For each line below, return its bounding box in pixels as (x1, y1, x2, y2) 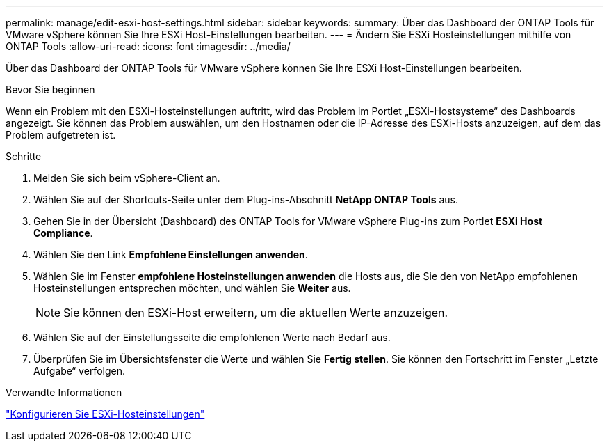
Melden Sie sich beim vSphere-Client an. (33, 172, 220, 184)
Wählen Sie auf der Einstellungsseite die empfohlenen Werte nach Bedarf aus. (33, 331, 391, 343)
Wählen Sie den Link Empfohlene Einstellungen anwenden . (33, 249, 308, 260)
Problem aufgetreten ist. (6, 129, 116, 141)
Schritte (6, 150, 42, 162)
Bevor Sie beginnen (6, 84, 95, 95)
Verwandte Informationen (6, 386, 122, 398)
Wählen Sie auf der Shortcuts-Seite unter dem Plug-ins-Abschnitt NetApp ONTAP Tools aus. (33, 194, 459, 205)
